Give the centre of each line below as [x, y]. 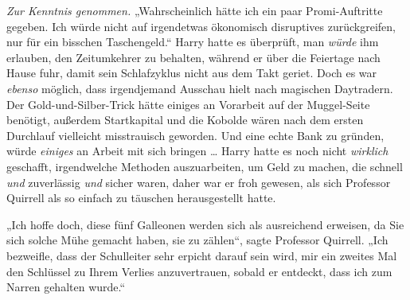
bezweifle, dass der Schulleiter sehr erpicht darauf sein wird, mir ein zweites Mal [202, 255]
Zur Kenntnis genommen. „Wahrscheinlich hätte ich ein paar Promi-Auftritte [195, 10]
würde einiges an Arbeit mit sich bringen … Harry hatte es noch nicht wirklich [197, 151]
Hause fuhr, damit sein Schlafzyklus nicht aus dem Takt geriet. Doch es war [192, 73]
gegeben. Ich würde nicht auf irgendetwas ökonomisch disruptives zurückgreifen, [201, 26]
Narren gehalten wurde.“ [66, 287]
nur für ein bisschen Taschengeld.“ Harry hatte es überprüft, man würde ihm [193, 42]
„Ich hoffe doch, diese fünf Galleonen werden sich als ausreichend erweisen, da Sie [205, 224]
